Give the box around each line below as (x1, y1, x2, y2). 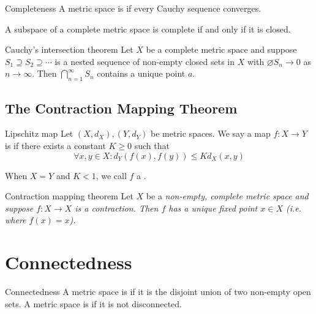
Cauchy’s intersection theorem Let (5, 43, 134, 56)
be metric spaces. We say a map (150, 127, 271, 140)
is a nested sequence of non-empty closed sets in (55, 55, 235, 67)
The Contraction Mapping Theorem (5, 98, 238, 117)
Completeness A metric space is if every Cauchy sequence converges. (5, 2, 261, 14)
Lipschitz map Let (5, 127, 73, 140)
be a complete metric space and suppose (146, 43, 297, 56)
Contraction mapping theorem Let (5, 190, 134, 202)
